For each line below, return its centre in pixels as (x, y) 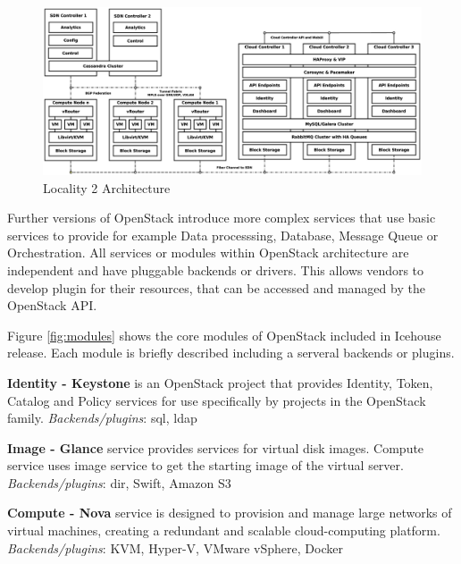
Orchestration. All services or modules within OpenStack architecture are (208, 253)
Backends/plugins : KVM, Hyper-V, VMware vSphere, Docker (175, 547)
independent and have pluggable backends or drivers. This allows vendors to (216, 269)
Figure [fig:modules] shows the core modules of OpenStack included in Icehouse (224, 335)
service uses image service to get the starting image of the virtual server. (205, 465)
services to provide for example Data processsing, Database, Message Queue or (223, 235)
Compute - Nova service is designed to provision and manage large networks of (230, 513)
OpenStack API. (52, 305)
